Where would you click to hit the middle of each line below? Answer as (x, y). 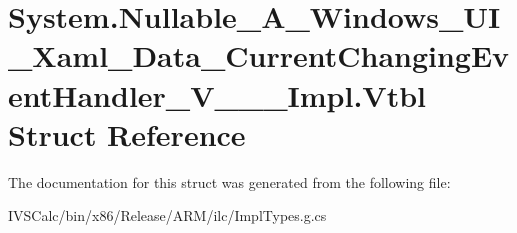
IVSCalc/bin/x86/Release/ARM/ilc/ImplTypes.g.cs (167, 215)
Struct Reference (127, 133)
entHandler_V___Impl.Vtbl (217, 94)
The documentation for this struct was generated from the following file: (229, 181)
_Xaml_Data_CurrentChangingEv (259, 55)
